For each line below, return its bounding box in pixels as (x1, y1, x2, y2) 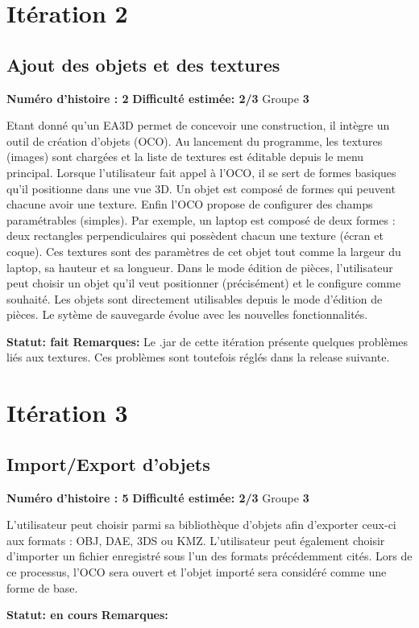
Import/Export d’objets (6, 451, 210, 476)
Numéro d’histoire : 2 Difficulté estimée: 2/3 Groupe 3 (6, 89, 309, 106)
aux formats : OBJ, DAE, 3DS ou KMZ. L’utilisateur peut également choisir (6, 531, 385, 548)
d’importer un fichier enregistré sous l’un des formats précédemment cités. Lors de (6, 547, 413, 564)
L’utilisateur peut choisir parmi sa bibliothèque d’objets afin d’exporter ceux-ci (6, 516, 396, 533)
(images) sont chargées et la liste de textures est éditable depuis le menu (6, 148, 364, 165)
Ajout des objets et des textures (6, 52, 280, 76)
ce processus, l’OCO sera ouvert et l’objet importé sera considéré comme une (6, 564, 387, 580)
